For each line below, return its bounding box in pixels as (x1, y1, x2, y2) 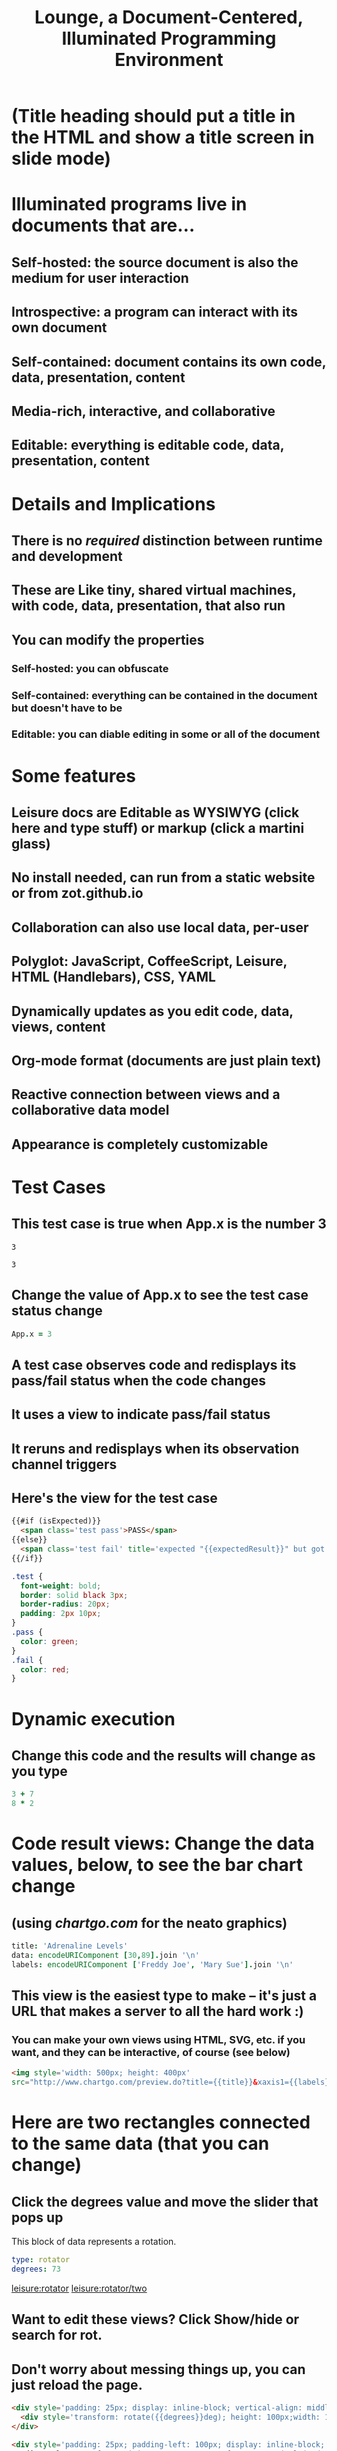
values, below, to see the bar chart (11, 1854, 303, 1876)
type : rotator (11, 2255, 71, 2265)
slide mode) (11, 147, 112, 170)
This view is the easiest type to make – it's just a (11, 1987, 318, 2005)
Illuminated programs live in (11, 193, 248, 216)
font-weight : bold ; (20, 1581, 102, 1591)
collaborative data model (11, 1102, 170, 1119)
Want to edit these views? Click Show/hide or (11, 2311, 300, 2328)
